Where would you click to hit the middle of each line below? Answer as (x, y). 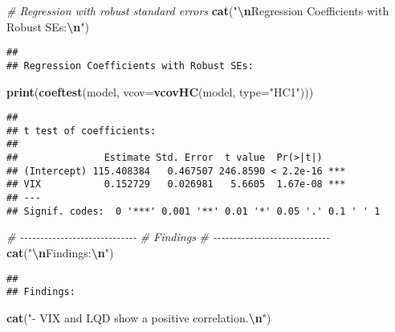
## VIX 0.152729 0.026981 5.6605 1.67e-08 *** (176, 184)
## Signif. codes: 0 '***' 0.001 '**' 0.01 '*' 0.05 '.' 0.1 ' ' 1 (193, 211)
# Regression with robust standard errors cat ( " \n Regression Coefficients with (198, 10)
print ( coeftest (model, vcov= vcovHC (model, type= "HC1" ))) (160, 91)
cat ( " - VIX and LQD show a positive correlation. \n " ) (139, 317)
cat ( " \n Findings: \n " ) (60, 252)
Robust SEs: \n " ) (48, 26)
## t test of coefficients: (81, 131)
